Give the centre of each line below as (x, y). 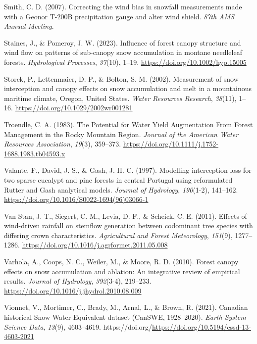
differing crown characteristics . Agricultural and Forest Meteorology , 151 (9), (118, 235)
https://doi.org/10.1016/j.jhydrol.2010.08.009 (73, 290)
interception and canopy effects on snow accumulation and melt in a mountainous (128, 88)
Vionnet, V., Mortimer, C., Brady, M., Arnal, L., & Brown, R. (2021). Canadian (126, 307)
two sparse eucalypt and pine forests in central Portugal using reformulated (118, 179)
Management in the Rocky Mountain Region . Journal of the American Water (121, 134)
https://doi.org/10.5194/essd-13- (202, 326)
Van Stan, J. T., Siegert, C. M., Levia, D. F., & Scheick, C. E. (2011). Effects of (126, 216)
